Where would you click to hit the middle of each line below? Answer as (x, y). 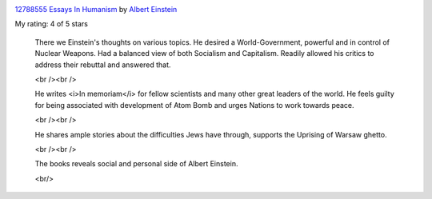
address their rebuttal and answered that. (103, 65)
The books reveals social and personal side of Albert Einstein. (136, 164)
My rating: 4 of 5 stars (51, 24)
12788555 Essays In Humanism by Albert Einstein (96, 9)
